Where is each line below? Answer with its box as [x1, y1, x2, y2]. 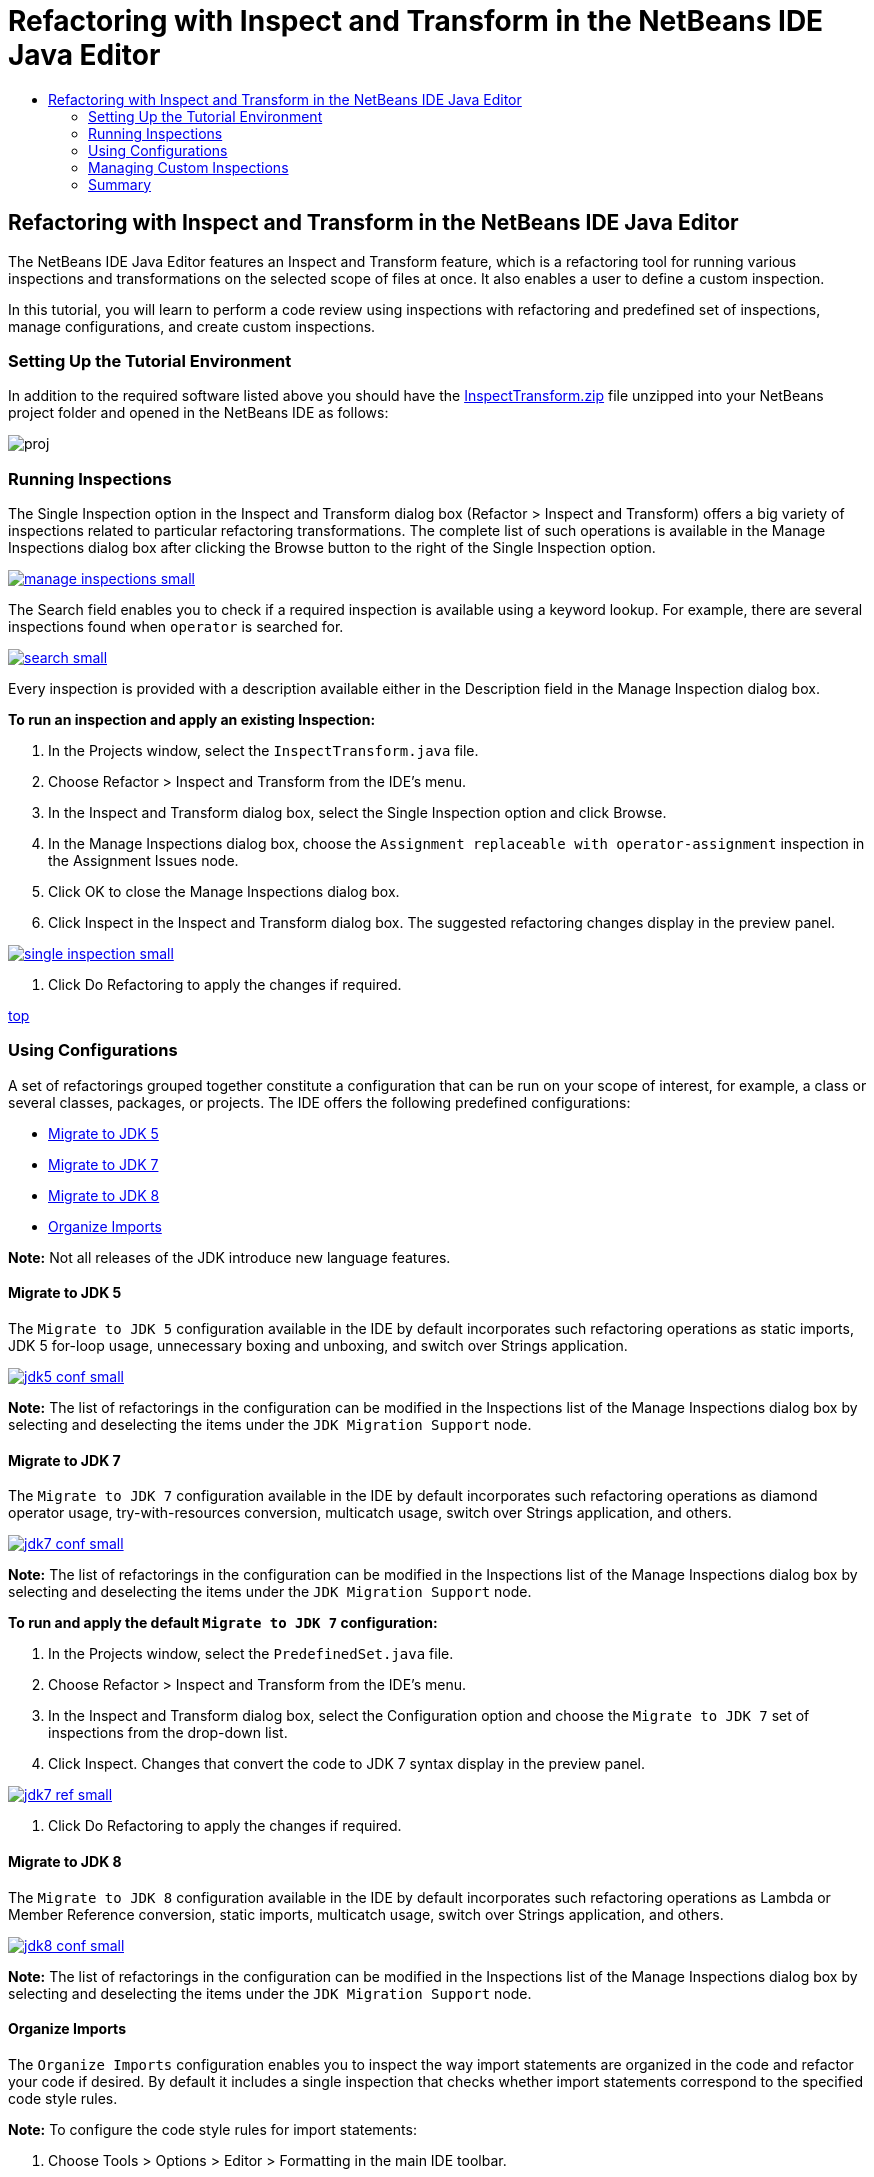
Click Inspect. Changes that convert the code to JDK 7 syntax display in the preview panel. [48, 1755, 646, 1773]
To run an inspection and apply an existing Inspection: [8, 711, 376, 729]
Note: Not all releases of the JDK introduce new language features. [8, 1248, 451, 1266]
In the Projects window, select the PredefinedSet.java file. [48, 1645, 454, 1663]
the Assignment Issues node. [48, 852, 239, 870]
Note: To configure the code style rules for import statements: [8, 2120, 417, 2138]
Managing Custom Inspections [88, 158, 289, 176]
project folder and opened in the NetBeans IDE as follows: [8, 404, 389, 422]
